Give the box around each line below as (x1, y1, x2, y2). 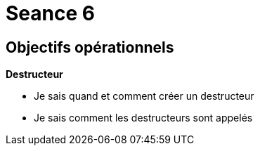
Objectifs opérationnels (6, 38, 174, 56)
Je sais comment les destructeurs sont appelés (34, 112, 253, 124)
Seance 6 (6, 1, 95, 25)
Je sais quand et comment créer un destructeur (34, 90, 254, 103)
